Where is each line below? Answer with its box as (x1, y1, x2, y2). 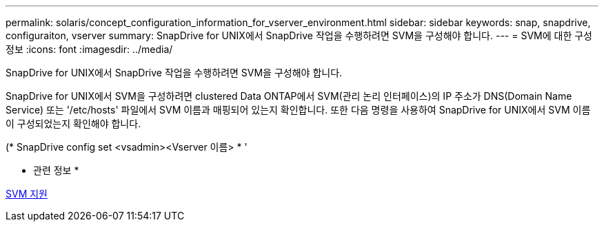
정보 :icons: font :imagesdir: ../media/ (6, 43, 173, 55)
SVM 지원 (6, 188, 48, 199)
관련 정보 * (33, 164, 79, 176)
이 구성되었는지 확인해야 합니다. (6, 118, 141, 129)
